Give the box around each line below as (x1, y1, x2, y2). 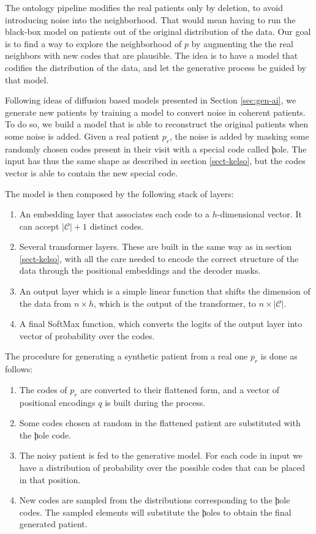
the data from (19, 296, 72, 309)
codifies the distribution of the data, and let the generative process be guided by (5, 61, 306, 73)
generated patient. (19, 517, 88, 530)
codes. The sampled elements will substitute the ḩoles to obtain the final (19, 505, 292, 518)
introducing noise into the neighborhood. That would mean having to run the (5, 13, 296, 26)
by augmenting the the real (191, 37, 293, 50)
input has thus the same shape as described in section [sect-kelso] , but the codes (5, 154, 306, 167)
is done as (260, 350, 298, 363)
